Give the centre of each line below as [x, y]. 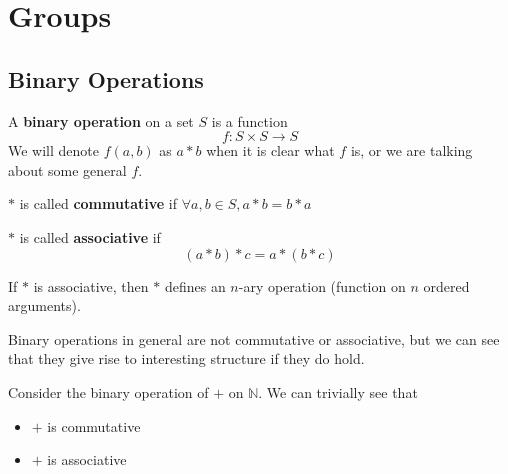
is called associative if [90, 236]
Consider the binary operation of [108, 391]
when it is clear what [270, 150]
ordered [446, 285]
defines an [195, 285]
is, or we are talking [411, 150]
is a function [249, 120]
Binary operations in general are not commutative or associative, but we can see [254, 338]
